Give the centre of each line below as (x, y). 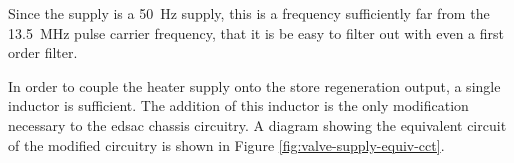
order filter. (43, 52)
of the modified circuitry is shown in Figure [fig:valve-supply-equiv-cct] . (226, 144)
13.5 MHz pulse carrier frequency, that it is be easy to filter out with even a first (256, 32)
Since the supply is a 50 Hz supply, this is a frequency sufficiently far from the (249, 13)
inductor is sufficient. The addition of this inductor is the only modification (238, 105)
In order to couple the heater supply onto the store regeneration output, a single (254, 85)
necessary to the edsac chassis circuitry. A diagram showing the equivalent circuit (257, 124)
